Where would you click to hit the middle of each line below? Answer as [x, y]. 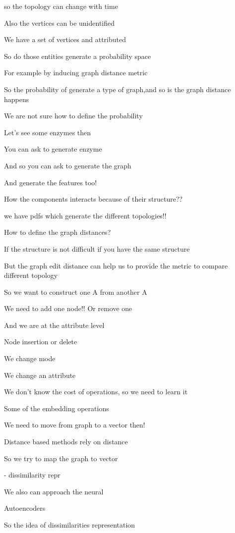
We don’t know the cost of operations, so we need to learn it [96, 392]
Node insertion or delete [41, 342]
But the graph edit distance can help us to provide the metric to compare [116, 265]
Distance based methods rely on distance [66, 442]
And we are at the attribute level [54, 325]
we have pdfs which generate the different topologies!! [85, 215]
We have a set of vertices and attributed [65, 39]
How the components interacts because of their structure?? [93, 199]
